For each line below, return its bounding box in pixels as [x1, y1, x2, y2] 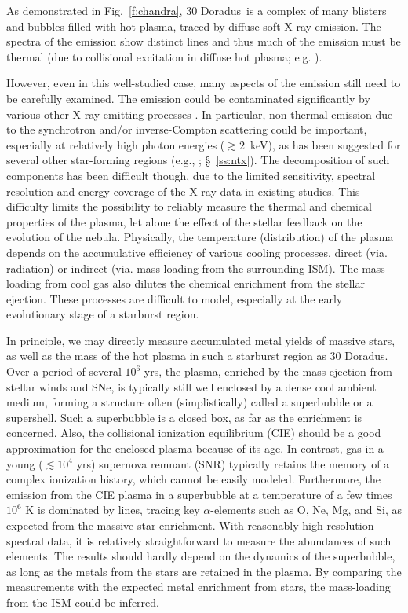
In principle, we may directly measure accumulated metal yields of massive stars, [6, 332, 395, 348]
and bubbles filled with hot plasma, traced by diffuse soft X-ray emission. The [6, 17, 381, 34]
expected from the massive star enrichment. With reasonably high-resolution [6, 517, 374, 533]
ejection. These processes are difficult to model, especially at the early [6, 290, 343, 306]
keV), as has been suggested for [250, 136, 401, 152]
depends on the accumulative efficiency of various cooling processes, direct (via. [6, 244, 388, 260]
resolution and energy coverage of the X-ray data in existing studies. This [6, 182, 360, 199]
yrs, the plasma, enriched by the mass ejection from [144, 363, 392, 380]
